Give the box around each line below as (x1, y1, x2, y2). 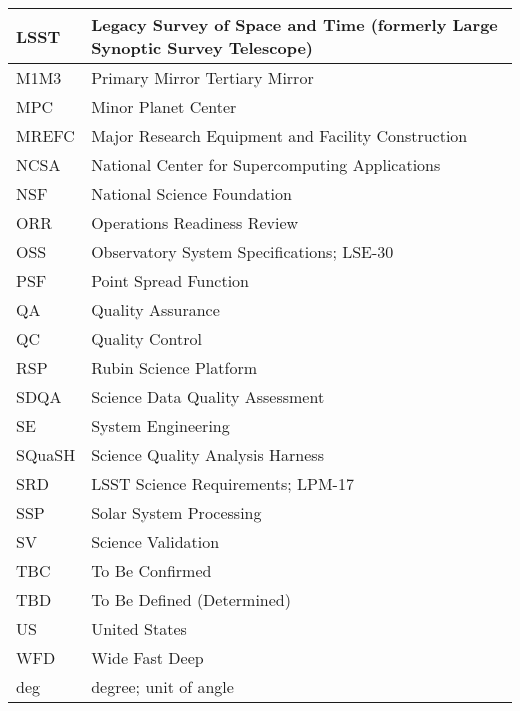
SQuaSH (16, 443, 76, 466)
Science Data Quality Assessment (91, 385, 325, 408)
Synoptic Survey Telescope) (91, 36, 313, 59)
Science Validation (91, 530, 220, 553)
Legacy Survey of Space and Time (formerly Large (91, 13, 498, 36)
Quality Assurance (91, 298, 220, 321)
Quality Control (91, 327, 202, 350)
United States (91, 617, 187, 640)
